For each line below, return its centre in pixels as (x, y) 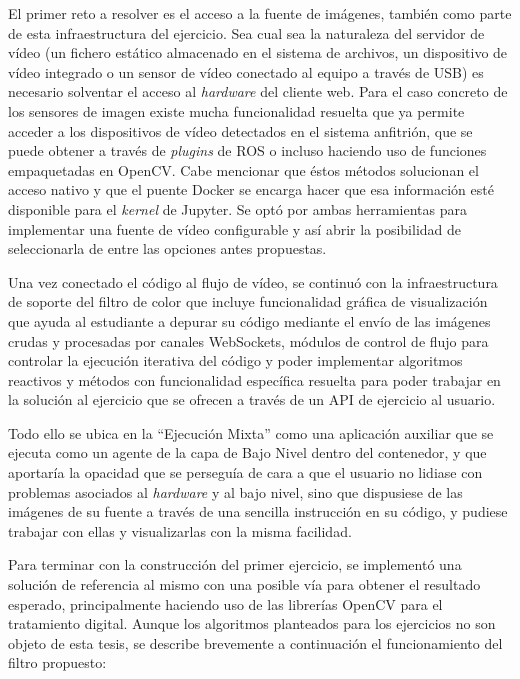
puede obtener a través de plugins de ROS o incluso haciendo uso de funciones (247, 150)
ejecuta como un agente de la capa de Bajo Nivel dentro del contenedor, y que (247, 452)
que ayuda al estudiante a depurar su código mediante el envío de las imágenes (249, 320)
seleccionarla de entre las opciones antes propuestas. (167, 248)
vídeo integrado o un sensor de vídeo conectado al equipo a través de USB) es (246, 71)
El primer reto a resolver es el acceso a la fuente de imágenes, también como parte (260, 13)
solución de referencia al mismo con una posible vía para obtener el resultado (244, 584)
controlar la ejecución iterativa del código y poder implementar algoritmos (235, 360)
